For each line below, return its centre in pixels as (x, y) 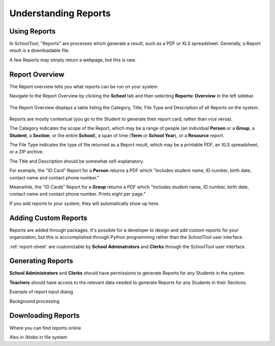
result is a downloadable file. (39, 50)
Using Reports (33, 31)
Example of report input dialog (41, 292)
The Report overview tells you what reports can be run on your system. (84, 86)
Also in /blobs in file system (38, 337)
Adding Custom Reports (48, 218)
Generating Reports (41, 261)
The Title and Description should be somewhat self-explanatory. (77, 161)
